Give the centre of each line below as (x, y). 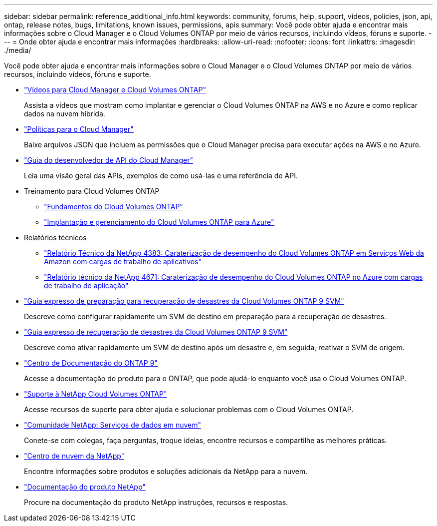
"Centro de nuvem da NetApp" (74, 456)
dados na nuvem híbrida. (65, 114)
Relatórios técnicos (55, 238)
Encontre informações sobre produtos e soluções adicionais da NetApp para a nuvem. (166, 471)
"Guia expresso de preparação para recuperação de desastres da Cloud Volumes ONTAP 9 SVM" (184, 301)
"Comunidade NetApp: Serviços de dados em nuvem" (112, 425)
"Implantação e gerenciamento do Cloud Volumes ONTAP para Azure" (159, 222)
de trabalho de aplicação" (86, 285)
